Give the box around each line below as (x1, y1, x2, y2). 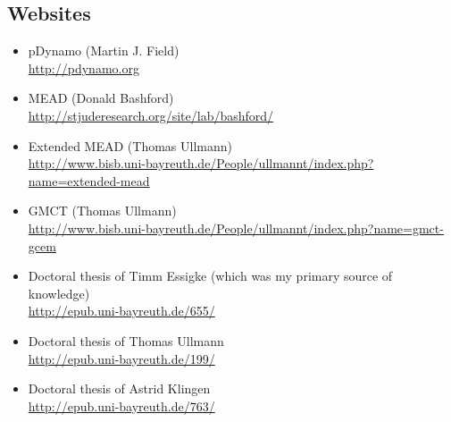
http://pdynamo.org (28, 58, 139, 77)
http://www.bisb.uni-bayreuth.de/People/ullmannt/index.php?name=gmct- (28, 218, 444, 237)
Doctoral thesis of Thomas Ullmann (28, 331, 224, 350)
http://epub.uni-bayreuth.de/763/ (28, 396, 215, 415)
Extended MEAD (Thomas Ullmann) (28, 136, 232, 155)
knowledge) (28, 283, 90, 302)
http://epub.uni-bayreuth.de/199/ (28, 349, 215, 367)
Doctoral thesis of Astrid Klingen (28, 379, 211, 398)
